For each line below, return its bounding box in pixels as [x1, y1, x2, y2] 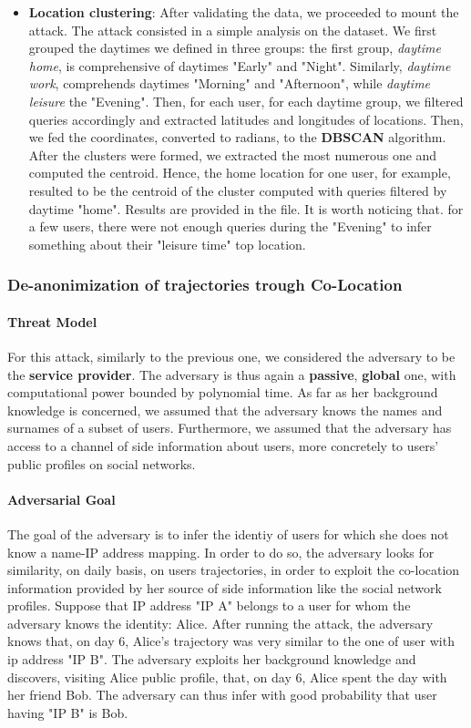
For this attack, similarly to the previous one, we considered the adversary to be [7, 346, 456, 365]
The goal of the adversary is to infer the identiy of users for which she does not [7, 524, 449, 543]
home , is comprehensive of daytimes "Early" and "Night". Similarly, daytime [28, 56, 451, 75]
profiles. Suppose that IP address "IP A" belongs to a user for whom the [7, 596, 411, 615]
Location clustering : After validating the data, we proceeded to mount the [28, 3, 459, 21]
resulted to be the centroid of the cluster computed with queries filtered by [28, 180, 447, 200]
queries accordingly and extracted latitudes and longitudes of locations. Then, [28, 109, 464, 128]
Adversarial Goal [7, 489, 116, 508]
